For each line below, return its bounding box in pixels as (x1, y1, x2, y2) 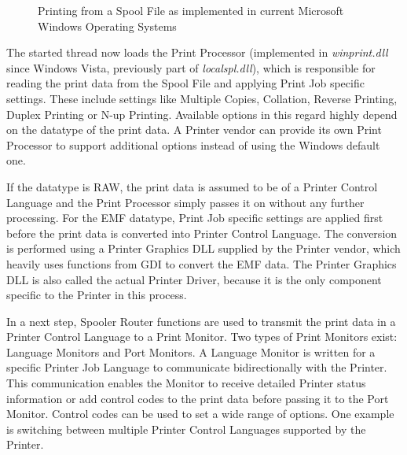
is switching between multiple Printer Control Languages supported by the (6, 420, 366, 437)
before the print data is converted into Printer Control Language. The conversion (6, 224, 398, 241)
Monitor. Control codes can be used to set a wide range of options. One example (6, 405, 394, 422)
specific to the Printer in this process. (6, 287, 187, 303)
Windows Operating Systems (38, 17, 177, 34)
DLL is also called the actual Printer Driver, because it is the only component (6, 271, 382, 287)
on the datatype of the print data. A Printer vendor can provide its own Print (6, 121, 382, 138)
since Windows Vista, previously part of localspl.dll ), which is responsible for (6, 59, 376, 76)
